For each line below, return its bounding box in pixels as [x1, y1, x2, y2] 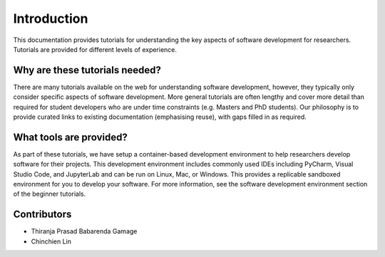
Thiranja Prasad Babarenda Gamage [31, 227, 138, 236]
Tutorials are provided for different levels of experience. [13, 45, 178, 53]
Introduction [13, 11, 88, 26]
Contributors [13, 209, 72, 221]
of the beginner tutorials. [13, 189, 86, 199]
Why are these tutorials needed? [13, 64, 162, 76]
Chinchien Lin [31, 237, 71, 246]
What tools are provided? [13, 131, 128, 143]
